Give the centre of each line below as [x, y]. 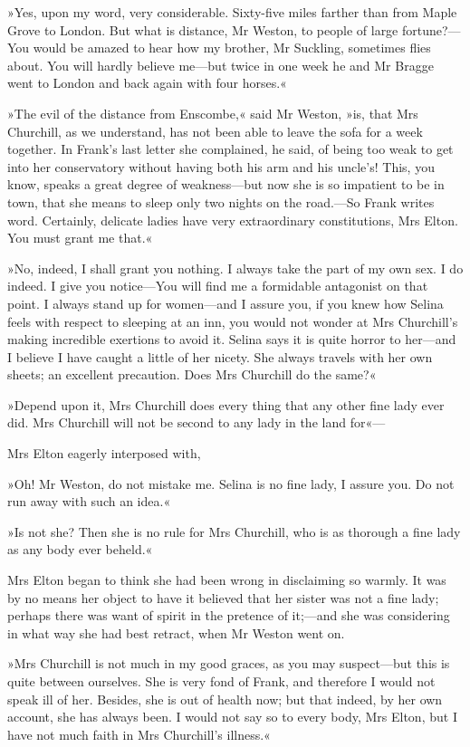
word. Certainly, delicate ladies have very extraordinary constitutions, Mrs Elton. [233, 220]
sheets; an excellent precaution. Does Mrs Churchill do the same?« [192, 374]
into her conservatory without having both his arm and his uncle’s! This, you [221, 166]
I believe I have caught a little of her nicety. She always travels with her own [220, 356]
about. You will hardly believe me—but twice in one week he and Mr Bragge [221, 65]
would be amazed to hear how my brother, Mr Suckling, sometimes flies [232, 48]
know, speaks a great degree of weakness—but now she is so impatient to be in [226, 184]
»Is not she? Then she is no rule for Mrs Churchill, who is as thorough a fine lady [234, 531]
